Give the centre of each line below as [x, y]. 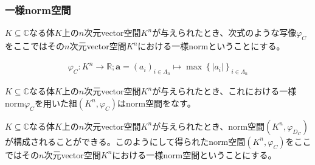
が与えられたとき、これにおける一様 [224, 91]
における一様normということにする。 [211, 46]
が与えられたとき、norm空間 [209, 126]
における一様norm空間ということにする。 [194, 154]
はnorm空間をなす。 [157, 103]
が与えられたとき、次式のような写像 [224, 33]
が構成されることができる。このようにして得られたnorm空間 [125, 141]
